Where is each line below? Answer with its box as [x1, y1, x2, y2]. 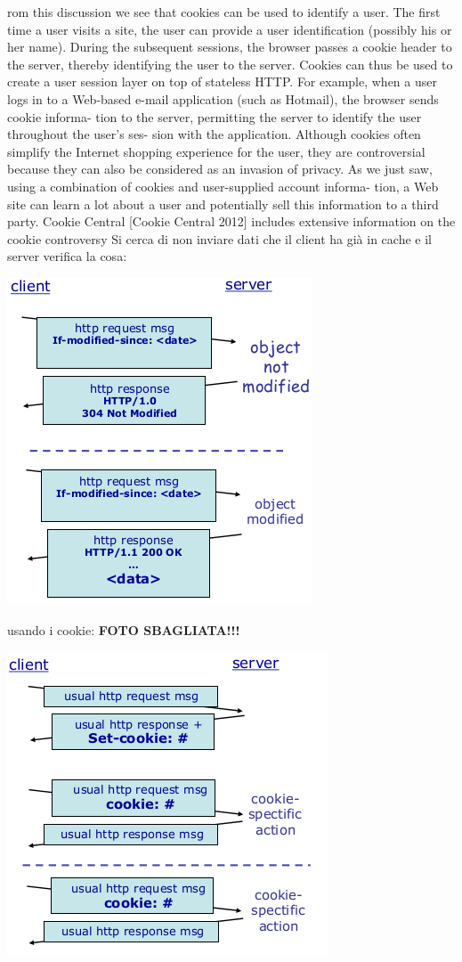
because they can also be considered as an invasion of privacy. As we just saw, [7, 159, 433, 178]
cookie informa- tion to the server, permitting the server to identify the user [7, 107, 422, 126]
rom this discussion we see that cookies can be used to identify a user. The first [7, 3, 441, 20]
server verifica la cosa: [7, 247, 127, 265]
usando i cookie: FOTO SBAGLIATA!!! [7, 620, 240, 639]
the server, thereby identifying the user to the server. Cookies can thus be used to [7, 54, 453, 73]
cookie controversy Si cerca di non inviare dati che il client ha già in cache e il [7, 229, 432, 248]
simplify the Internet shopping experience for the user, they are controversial [7, 142, 426, 160]
